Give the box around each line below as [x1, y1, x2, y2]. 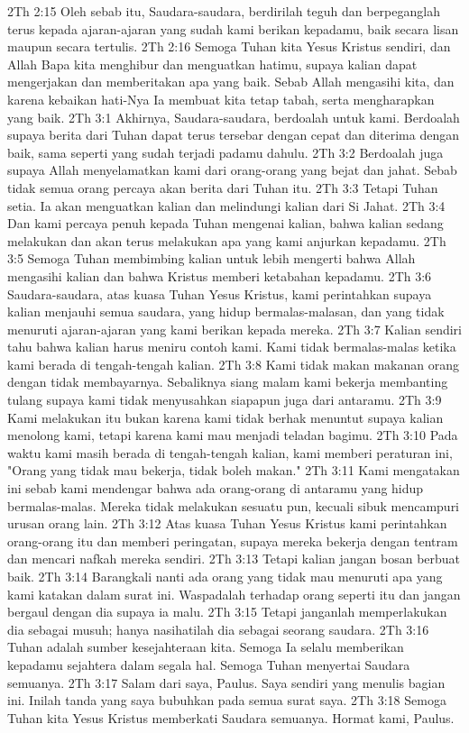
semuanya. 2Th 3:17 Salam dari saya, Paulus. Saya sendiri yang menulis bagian [7, 673, 446, 692]
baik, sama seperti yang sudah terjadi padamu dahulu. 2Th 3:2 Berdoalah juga [7, 142, 444, 161]
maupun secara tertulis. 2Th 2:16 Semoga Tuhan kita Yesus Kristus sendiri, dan [7, 37, 451, 56]
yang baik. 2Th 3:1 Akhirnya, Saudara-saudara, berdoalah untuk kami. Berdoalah [7, 107, 460, 126]
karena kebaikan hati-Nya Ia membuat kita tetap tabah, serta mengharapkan [7, 89, 435, 108]
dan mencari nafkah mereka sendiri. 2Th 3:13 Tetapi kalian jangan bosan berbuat [7, 549, 461, 568]
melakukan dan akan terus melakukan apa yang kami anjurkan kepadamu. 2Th [7, 231, 446, 250]
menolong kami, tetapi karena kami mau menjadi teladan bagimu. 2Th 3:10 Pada [7, 426, 458, 444]
